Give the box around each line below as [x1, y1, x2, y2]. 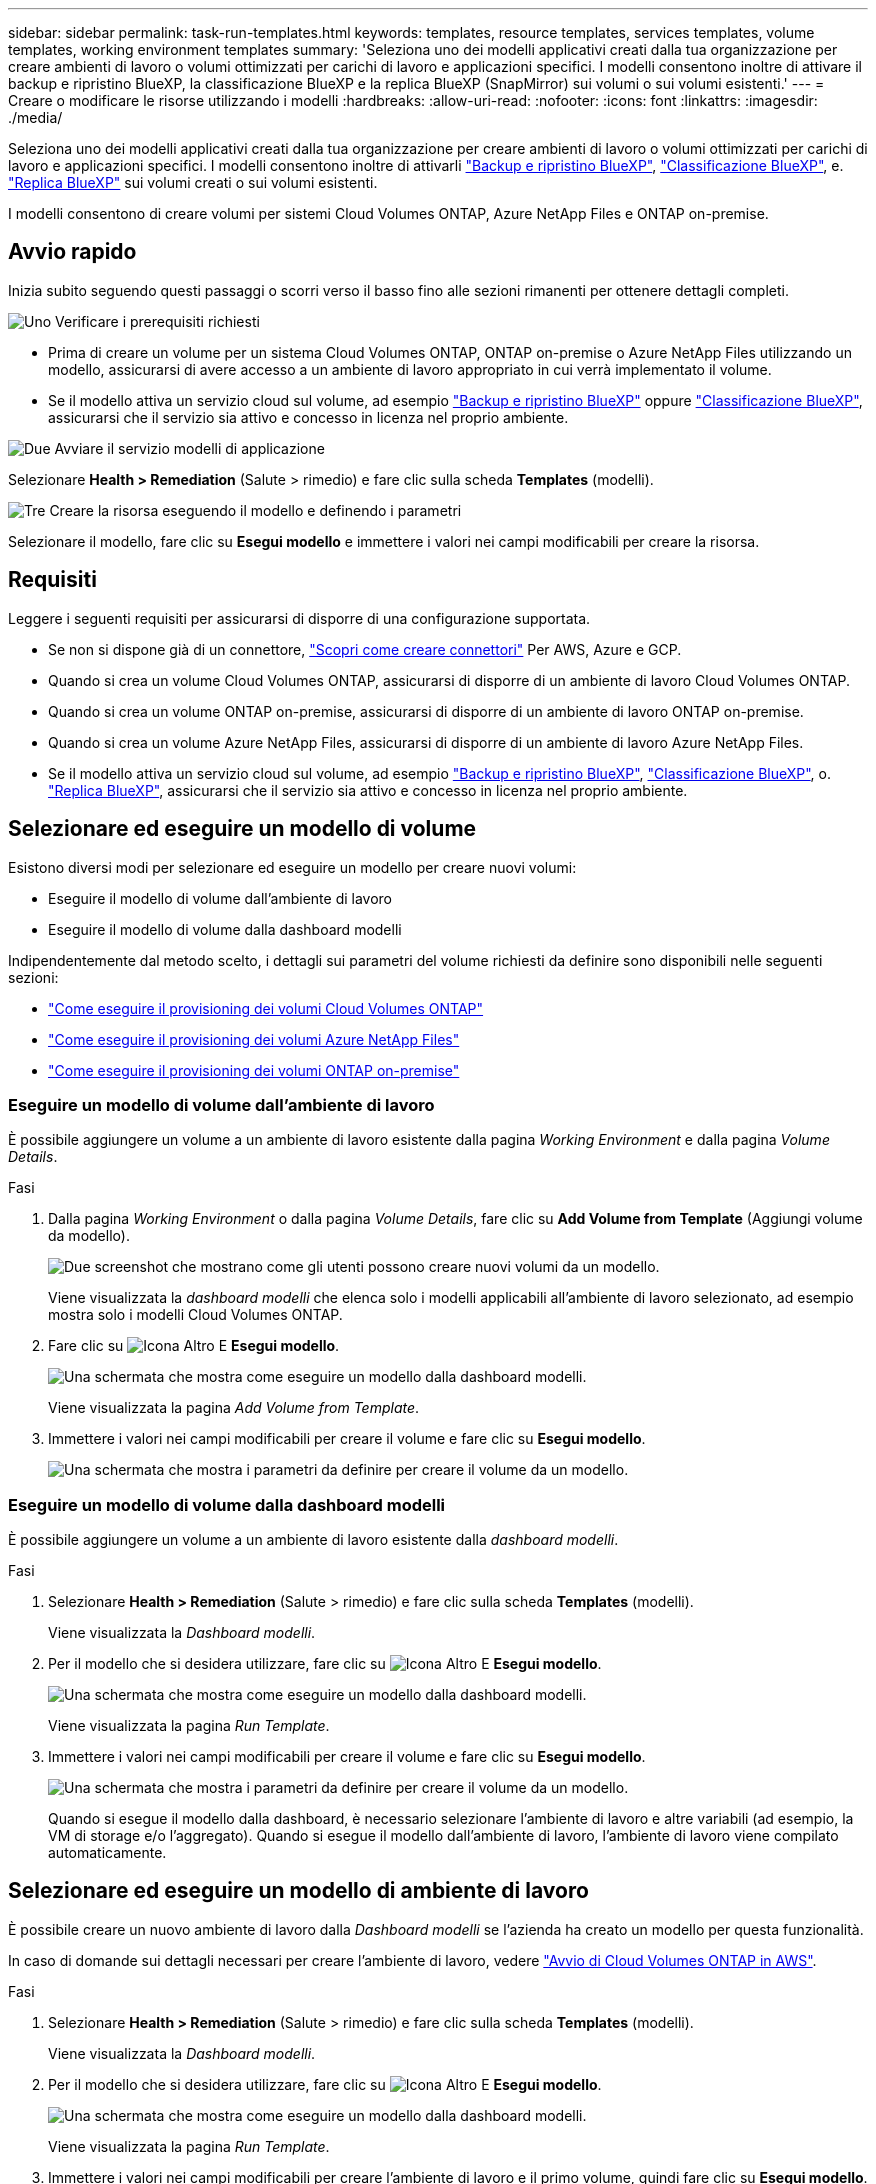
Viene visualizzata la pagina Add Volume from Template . [48, 1399, 420, 1417]
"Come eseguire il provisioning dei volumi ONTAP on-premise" [48, 1061, 460, 1079]
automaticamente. [48, 1844, 167, 1862]
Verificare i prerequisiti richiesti [55, 312, 260, 330]
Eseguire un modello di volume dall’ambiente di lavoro [8, 1094, 435, 1115]
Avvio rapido [8, 239, 137, 265]
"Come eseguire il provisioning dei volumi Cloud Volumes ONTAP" [48, 999, 484, 1017]
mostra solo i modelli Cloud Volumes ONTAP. [48, 1306, 343, 1324]
